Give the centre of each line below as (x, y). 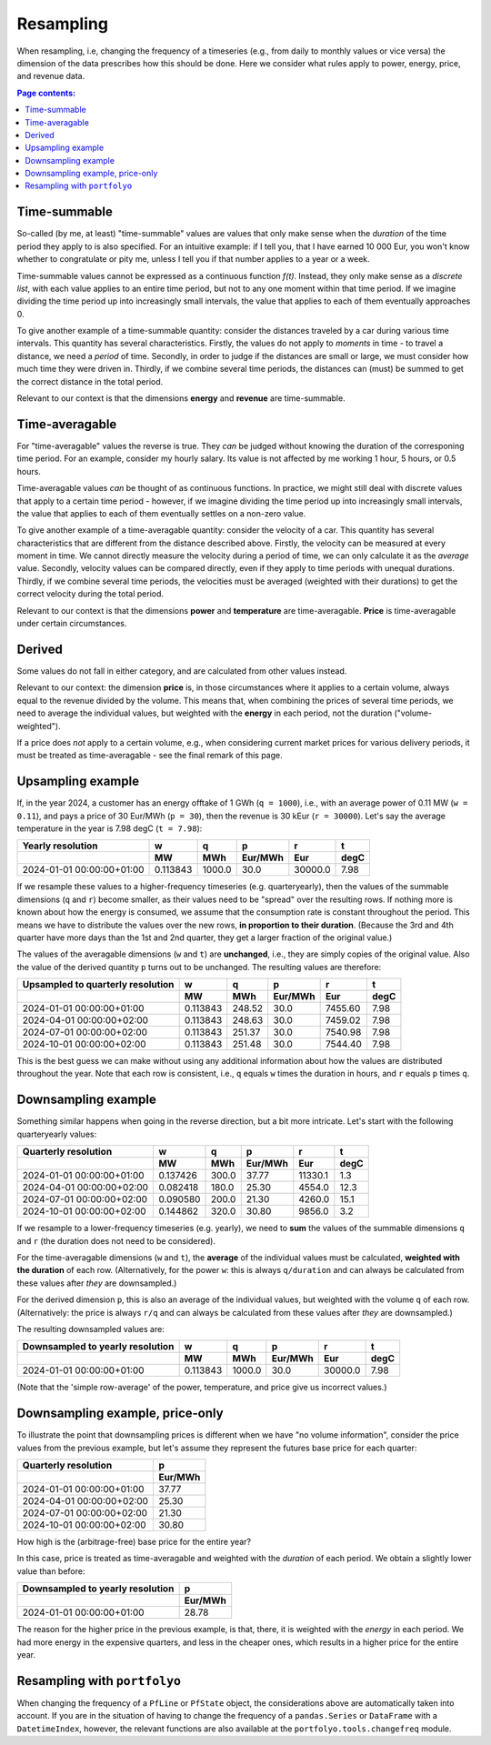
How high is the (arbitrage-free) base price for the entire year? (134, 1541)
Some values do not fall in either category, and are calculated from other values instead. (182, 671)
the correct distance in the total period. (90, 381)
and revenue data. (51, 76)
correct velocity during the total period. (90, 594)
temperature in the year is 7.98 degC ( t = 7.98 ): (110, 828)
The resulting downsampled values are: (91, 1329)
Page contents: (46, 93)
